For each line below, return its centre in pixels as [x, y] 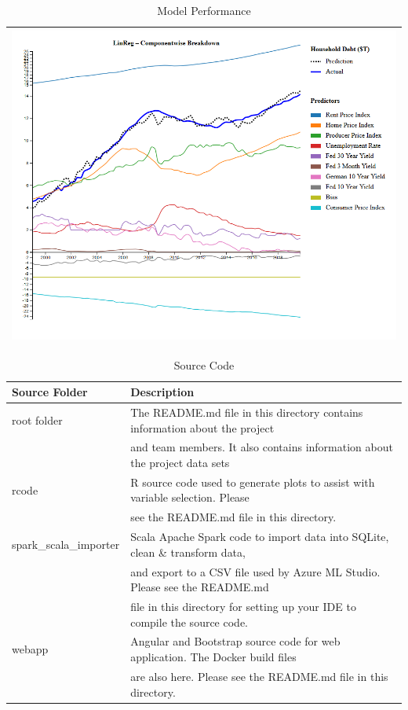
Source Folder [50, 392]
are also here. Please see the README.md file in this [259, 676]
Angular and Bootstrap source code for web [235, 641]
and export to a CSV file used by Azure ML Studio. [255, 571]
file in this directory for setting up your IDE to [243, 607]
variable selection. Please [190, 497]
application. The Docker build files [213, 657]
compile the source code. [189, 622]
